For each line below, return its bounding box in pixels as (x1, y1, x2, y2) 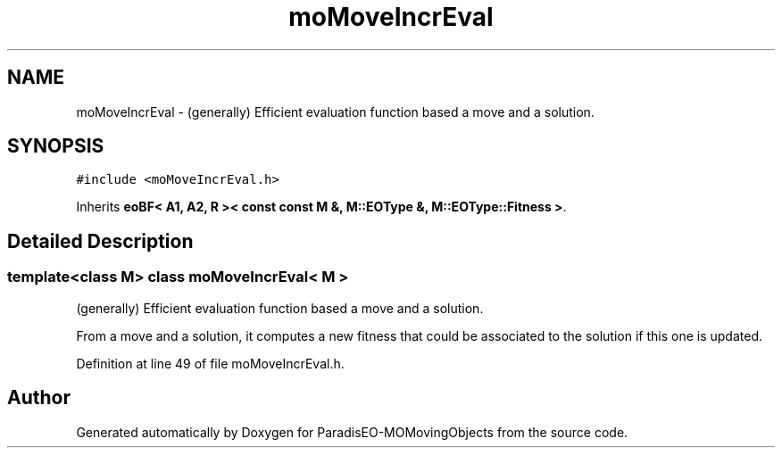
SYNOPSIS (7, 135, 104, 158)
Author (7, 386, 71, 409)
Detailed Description (7, 229, 194, 252)
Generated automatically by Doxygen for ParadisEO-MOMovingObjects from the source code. (76, 424, 628, 440)
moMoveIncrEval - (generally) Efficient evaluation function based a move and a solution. (76, 103, 595, 120)
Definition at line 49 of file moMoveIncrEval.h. (76, 355, 345, 371)
